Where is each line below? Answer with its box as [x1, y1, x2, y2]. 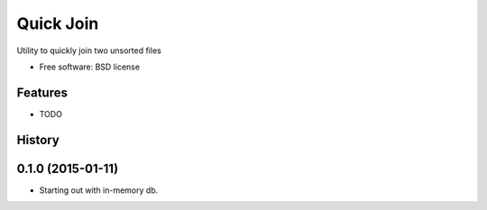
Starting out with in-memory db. [39, 185, 159, 196]
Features [16, 85, 68, 100]
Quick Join [16, 14, 99, 33]
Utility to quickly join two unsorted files [16, 45, 161, 56]
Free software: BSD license [39, 61, 140, 72]
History [16, 132, 60, 148]
